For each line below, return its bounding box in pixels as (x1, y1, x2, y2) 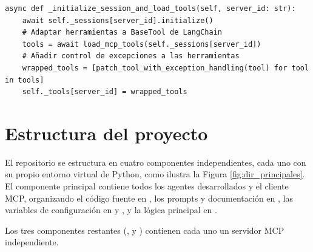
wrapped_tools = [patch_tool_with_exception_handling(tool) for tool (22, 63, 309, 72)
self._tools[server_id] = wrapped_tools (22, 87, 187, 97)
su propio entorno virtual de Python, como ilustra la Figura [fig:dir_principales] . (5, 168, 305, 180)
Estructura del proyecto (5, 120, 208, 145)
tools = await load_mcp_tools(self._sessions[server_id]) (22, 39, 261, 49)
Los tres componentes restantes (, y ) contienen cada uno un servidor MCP (5, 223, 284, 236)
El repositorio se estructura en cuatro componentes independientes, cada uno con (5, 155, 306, 168)
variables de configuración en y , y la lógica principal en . (5, 203, 217, 216)
